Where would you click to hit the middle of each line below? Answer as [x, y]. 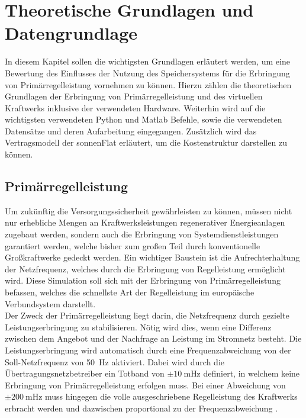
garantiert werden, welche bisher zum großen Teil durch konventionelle [133, 245]
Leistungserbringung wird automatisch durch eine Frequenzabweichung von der [148, 350]
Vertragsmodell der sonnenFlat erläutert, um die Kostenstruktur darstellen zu [146, 142]
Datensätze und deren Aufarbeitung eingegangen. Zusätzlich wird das [131, 131]
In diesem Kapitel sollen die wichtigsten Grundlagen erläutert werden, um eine [147, 61]
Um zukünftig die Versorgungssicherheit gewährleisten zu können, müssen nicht [149, 210]
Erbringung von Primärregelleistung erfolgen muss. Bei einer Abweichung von [145, 385]
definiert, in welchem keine [252, 373]
